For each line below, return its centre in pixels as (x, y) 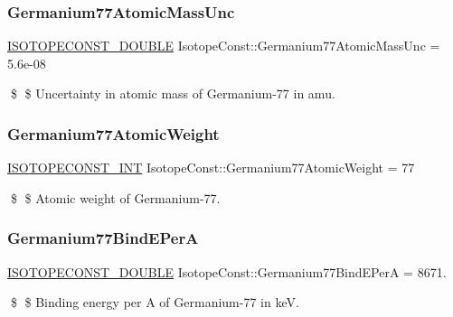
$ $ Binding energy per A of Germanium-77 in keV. (155, 302)
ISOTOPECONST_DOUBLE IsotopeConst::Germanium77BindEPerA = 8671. (227, 271)
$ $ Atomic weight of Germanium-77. (115, 197)
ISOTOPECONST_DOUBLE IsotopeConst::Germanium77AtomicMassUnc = (224, 46)
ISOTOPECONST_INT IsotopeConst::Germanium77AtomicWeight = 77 (211, 168)
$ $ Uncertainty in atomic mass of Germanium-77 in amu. (173, 93)
